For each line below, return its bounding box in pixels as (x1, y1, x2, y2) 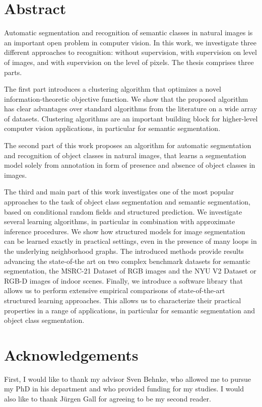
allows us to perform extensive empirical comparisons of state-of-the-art (4, 285, 225, 296)
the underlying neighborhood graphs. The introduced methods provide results (4, 246, 244, 256)
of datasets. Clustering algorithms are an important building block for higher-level (4, 113, 258, 123)
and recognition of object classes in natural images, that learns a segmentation (4, 150, 246, 160)
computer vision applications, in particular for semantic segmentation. (4, 123, 221, 133)
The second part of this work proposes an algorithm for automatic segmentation (4, 140, 251, 151)
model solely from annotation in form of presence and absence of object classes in (4, 160, 255, 170)
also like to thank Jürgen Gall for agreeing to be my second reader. (4, 393, 211, 404)
